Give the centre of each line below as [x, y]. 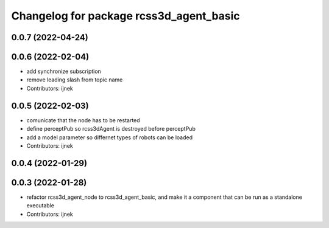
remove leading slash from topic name [75, 80]
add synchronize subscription [64, 71]
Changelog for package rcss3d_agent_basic [126, 16]
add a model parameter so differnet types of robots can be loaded [110, 137]
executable [41, 206]
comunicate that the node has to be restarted [83, 120]
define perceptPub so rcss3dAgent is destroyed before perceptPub [111, 129]
